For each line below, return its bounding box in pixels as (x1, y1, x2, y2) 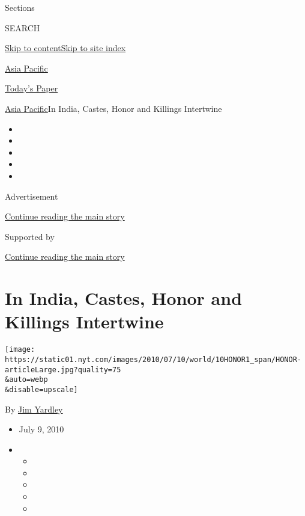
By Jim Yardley (5, 402, 63, 415)
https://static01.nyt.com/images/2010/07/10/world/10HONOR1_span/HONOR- (5, 355, 301, 364)
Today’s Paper (5, 82, 58, 94)
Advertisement (5, 189, 58, 202)
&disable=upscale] (5, 385, 78, 394)
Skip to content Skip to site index (5, 41, 126, 54)
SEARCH (5, 21, 40, 34)
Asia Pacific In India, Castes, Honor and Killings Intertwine (5, 102, 222, 114)
